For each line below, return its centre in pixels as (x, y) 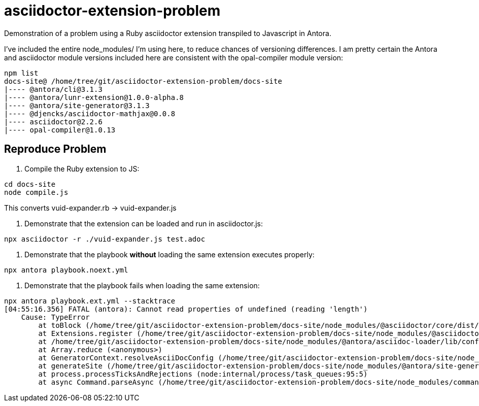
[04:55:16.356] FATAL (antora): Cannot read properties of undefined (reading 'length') (186, 309)
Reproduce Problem (55, 149)
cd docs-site (30, 184)
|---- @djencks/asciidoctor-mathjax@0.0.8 (90, 113)
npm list (21, 73)
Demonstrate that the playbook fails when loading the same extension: (142, 285)
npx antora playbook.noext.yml (66, 270)
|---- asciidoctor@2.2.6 (53, 122)
